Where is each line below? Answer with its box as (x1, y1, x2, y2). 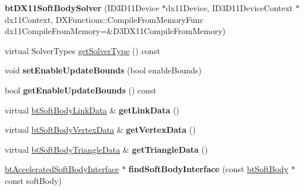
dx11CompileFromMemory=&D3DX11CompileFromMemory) (5, 25, 226, 37)
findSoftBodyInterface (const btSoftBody (128, 163, 289, 175)
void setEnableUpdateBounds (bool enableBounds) (5, 64, 202, 76)
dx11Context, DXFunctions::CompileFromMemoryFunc (5, 13, 203, 25)
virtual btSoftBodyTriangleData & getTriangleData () (5, 143, 208, 155)
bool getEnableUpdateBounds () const (5, 83, 157, 96)
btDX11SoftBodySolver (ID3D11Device (5, 2, 159, 14)
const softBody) (5, 174, 62, 186)
